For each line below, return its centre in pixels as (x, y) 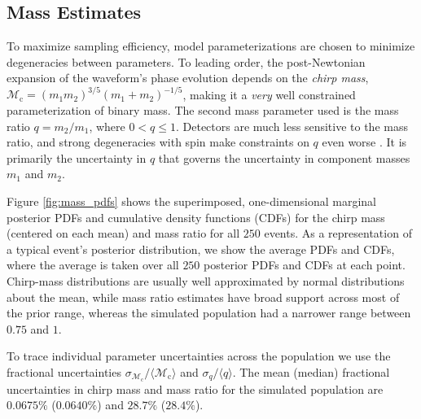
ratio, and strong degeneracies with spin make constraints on (158, 142)
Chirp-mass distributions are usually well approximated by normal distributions (206, 281)
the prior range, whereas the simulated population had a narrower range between (209, 313)
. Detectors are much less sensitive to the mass (292, 126)
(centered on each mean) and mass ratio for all (123, 233)
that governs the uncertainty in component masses (284, 157)
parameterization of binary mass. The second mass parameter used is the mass (203, 110)
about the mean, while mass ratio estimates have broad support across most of (203, 297)
